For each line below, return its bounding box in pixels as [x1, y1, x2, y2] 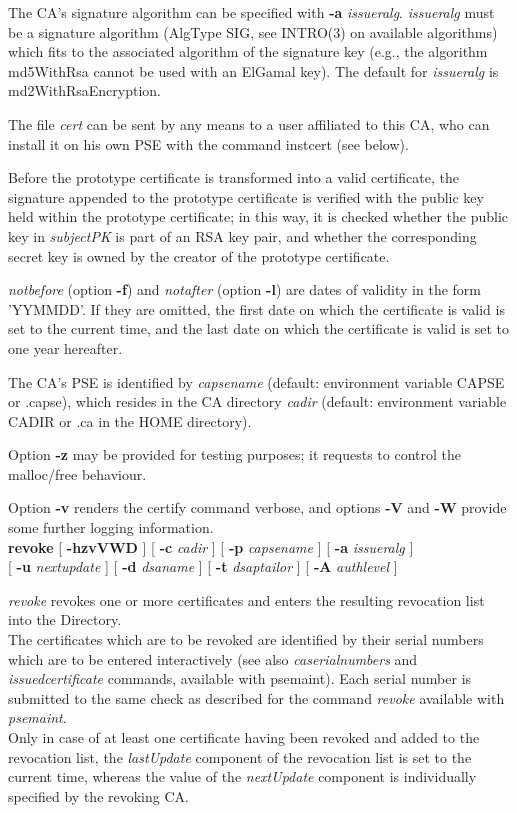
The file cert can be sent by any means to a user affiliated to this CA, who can [8, 113, 490, 134]
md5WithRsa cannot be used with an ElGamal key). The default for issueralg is [8, 60, 499, 81]
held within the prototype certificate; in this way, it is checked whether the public [8, 206, 508, 227]
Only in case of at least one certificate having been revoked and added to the [8, 727, 480, 747]
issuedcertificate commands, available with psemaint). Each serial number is [8, 668, 472, 689]
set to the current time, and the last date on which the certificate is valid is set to [8, 318, 509, 339]
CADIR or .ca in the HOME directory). [8, 410, 252, 431]
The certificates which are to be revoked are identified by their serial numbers [8, 629, 484, 650]
